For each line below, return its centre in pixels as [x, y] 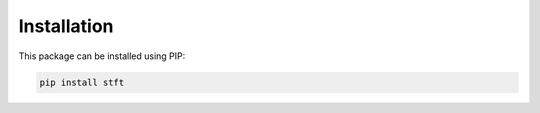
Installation [66, 26]
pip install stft [82, 82]
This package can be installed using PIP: [102, 56]
